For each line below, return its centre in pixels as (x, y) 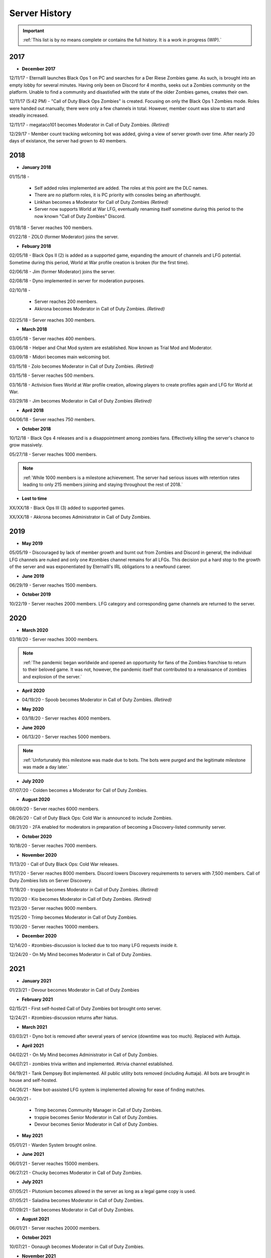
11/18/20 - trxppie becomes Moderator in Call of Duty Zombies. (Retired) (84, 890)
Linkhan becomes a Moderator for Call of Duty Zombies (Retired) (101, 202)
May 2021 (32, 1136)
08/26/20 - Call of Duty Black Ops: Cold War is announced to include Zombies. (91, 818)
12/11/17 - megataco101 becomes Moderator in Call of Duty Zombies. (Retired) (89, 125)
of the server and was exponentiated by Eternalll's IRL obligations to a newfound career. (100, 567)
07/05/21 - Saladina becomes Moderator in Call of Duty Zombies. (77, 1201)
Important (34, 31)
